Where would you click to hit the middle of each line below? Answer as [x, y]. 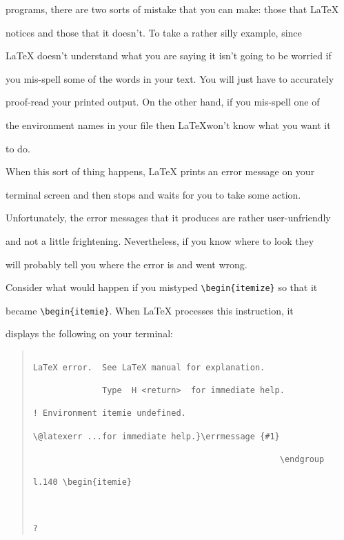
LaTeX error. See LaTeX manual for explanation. [149, 367]
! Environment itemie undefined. [109, 413]
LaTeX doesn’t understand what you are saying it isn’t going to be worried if [169, 56]
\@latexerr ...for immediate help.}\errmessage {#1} [156, 436]
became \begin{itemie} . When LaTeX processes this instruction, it [150, 310]
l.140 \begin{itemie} [82, 482]
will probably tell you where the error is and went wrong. [127, 264]
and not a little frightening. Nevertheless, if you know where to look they [160, 240]
